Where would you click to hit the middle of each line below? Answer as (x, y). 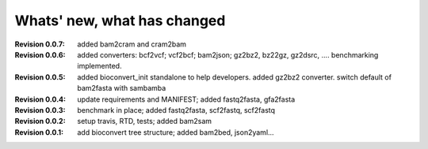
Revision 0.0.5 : (40, 77)
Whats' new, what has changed (120, 20)
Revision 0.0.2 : (40, 121)
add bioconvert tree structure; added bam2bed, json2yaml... (176, 132)
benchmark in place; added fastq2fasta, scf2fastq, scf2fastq (176, 110)
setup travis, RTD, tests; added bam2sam (145, 121)
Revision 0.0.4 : (40, 99)
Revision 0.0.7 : (40, 44)
